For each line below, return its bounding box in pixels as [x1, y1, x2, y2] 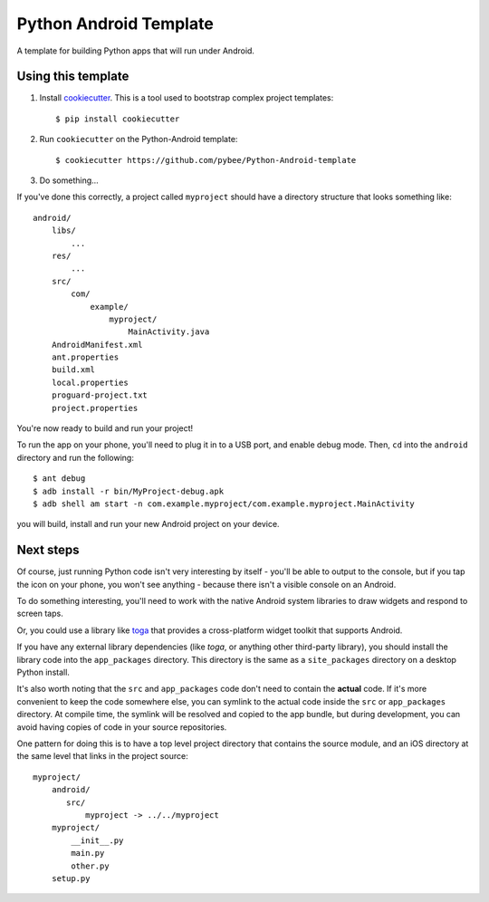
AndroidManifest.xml [51, 340, 143, 350]
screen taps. [16, 608, 63, 619]
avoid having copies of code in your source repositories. [16, 721, 227, 733]
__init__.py [71, 835, 124, 846]
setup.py [51, 873, 91, 883]
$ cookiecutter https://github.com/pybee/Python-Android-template [55, 155, 357, 165]
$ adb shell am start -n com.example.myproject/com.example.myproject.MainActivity [33, 499, 416, 509]
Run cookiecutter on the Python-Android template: [39, 134, 238, 145]
